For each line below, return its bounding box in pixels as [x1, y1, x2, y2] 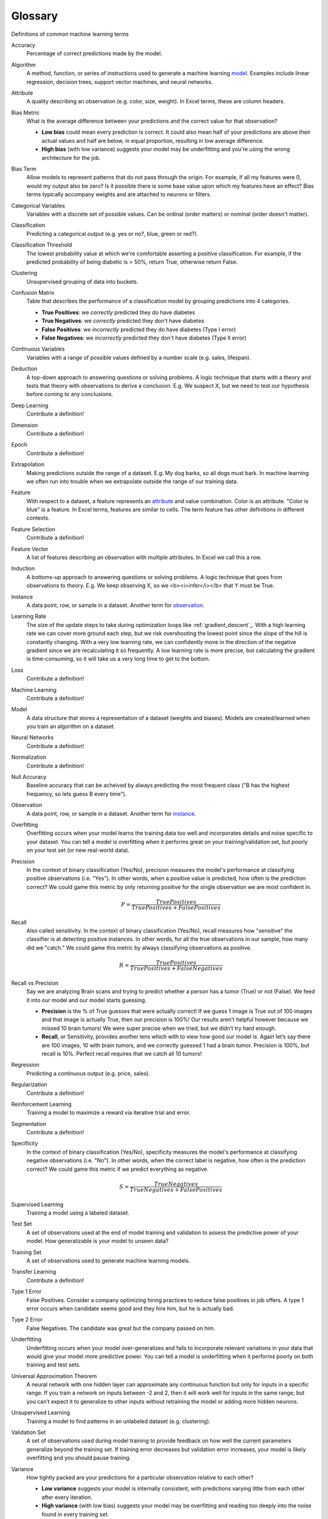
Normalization [11, 753, 47, 761]
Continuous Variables [11, 345, 65, 352]
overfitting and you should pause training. [26, 1454, 131, 1461]
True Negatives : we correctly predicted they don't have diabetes [41, 317, 205, 324]
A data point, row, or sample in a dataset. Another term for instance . [26, 810, 197, 817]
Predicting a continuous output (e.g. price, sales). [26, 1069, 151, 1077]
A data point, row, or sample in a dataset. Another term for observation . [26, 602, 205, 609]
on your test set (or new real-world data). [26, 846, 130, 854]
